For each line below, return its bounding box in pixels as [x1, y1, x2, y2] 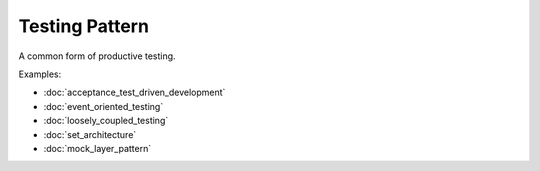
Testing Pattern [18, 15, 150, 37]
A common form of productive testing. [18, 50, 176, 62]
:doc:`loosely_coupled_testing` [43, 115, 169, 127]
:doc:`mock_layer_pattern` [43, 142, 152, 154]
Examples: [18, 68, 62, 80]
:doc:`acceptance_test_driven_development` [43, 86, 226, 99]
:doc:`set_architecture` [43, 128, 137, 140]
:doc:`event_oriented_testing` [43, 100, 164, 112]
